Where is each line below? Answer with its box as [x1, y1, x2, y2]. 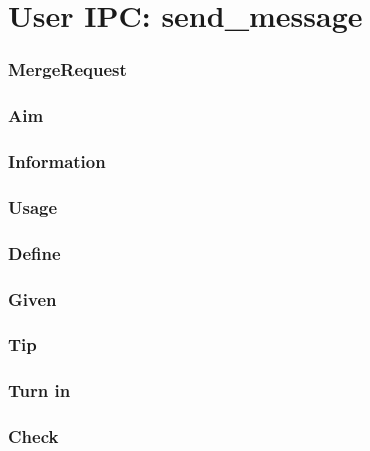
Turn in [8, 378, 71, 403]
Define [8, 240, 61, 265]
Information [8, 148, 106, 173]
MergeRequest [8, 57, 127, 82]
